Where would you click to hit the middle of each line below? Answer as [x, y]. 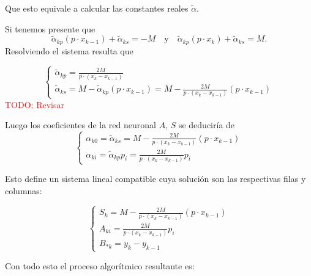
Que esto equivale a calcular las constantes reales [97, 8]
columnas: [24, 190]
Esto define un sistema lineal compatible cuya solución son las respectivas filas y [155, 179]
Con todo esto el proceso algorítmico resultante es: [100, 266]
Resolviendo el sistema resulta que [69, 50]
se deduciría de [207, 125]
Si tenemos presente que [50, 28]
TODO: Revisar [35, 104]
